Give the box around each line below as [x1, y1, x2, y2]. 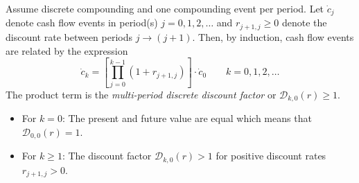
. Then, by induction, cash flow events [192, 29, 354, 44]
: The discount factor [62, 148, 152, 163]
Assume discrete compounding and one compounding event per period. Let [6, 1, 324, 15]
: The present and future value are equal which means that [62, 111, 312, 125]
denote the [281, 15, 327, 30]
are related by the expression [6, 43, 128, 58]
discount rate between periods [6, 29, 133, 44]
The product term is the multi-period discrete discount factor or [6, 87, 277, 101]
